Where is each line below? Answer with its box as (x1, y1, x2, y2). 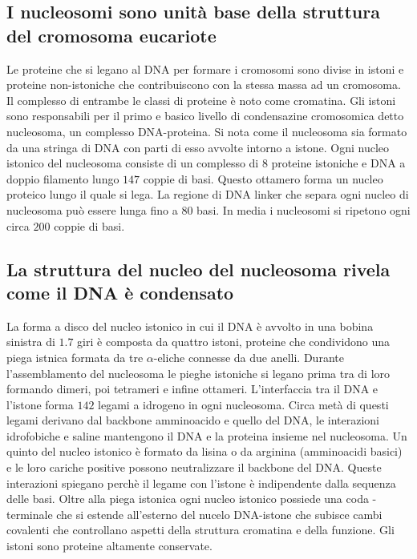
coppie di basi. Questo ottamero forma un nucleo (143, 170, 383, 187)
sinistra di (6, 333, 55, 350)
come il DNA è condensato (6, 279, 234, 304)
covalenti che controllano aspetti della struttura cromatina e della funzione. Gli (6, 521, 395, 538)
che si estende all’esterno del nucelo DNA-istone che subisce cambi (56, 505, 383, 522)
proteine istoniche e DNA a (271, 155, 406, 171)
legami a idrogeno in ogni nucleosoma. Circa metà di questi (98, 396, 389, 412)
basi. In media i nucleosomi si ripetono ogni (196, 201, 411, 218)
